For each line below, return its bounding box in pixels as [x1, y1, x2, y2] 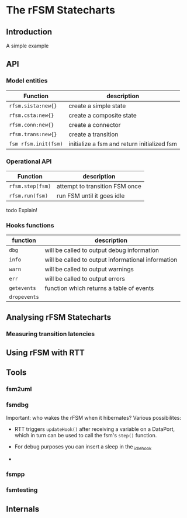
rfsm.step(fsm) [9, 182, 51, 189]
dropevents [9, 293, 39, 301]
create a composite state [68, 111, 137, 119]
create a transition [68, 130, 119, 138]
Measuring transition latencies [6, 330, 95, 338]
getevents [9, 285, 36, 292]
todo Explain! [6, 206, 38, 213]
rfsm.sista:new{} [9, 102, 57, 109]
